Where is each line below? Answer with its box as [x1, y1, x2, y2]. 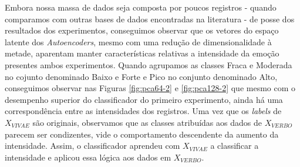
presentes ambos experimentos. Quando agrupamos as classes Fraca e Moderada [5, 58, 292, 71]
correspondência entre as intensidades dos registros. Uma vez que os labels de [5, 105, 282, 117]
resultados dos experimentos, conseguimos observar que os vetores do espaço [5, 24, 279, 36]
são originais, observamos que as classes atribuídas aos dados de [32, 116, 262, 128]
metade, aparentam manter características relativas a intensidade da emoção [5, 47, 279, 59]
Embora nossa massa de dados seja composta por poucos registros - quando [5, 1, 277, 13]
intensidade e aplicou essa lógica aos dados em [5, 151, 171, 163]
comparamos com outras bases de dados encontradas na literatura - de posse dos [5, 12, 295, 25]
